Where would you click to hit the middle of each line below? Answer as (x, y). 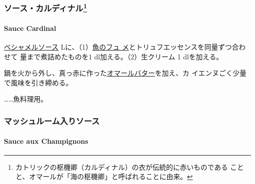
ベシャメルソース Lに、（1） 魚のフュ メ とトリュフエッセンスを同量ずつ (118, 47)
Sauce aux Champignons (46, 141)
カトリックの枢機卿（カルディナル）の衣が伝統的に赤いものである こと (130, 167)
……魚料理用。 (26, 99)
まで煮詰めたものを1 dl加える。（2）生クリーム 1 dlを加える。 (125, 56)
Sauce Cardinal (30, 28)
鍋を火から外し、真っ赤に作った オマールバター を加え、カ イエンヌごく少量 (125, 73)
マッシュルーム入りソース (52, 120)
